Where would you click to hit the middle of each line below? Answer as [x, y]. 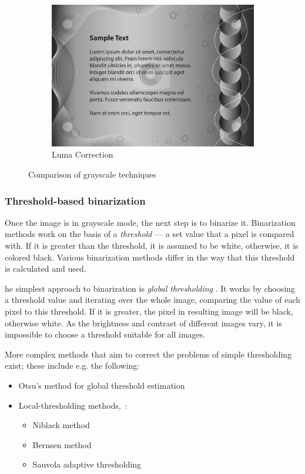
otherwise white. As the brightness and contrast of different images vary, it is [143, 323]
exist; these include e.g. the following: [72, 365]
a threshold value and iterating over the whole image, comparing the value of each [153, 300]
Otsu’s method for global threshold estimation [102, 385]
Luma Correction [83, 154]
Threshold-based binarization [75, 200]
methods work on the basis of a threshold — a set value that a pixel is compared [150, 234]
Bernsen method [62, 444]
